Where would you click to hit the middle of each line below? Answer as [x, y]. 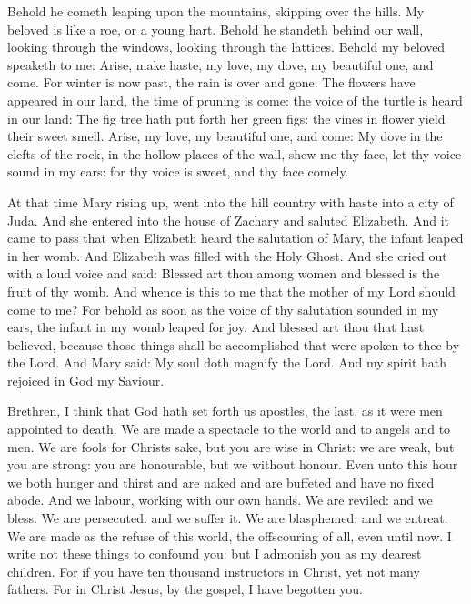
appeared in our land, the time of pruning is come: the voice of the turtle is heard [235, 100]
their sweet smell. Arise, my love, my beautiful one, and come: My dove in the [225, 136]
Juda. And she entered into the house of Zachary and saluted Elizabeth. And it [229, 220]
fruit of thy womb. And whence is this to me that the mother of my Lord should [231, 291]
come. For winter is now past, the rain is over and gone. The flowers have [211, 82]
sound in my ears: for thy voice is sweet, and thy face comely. [178, 171]
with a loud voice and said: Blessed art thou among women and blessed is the [224, 273]
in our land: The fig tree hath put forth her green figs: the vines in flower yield [226, 118]
